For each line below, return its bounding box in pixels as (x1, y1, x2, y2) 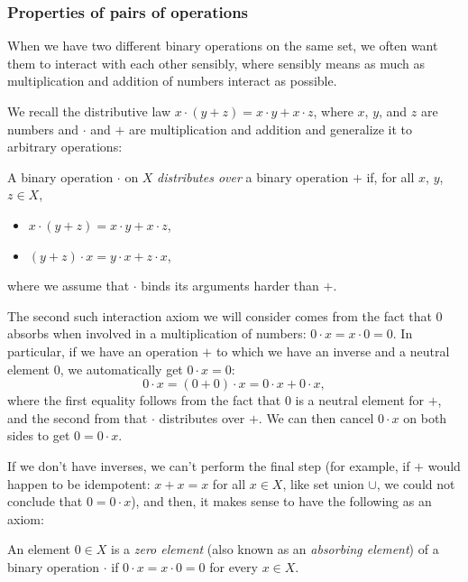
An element (7, 540, 70, 559)
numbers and (7, 119, 79, 138)
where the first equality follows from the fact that (7, 391, 281, 410)
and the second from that (7, 408, 148, 427)
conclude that (7, 492, 83, 511)
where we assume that (7, 276, 130, 295)
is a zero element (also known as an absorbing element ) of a (111, 540, 439, 559)
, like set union (282, 474, 364, 493)
